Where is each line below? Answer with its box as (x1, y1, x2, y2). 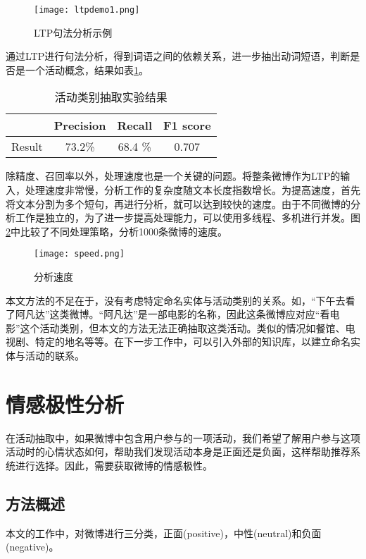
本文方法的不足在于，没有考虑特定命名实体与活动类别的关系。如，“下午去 (6, 293, 346, 307)
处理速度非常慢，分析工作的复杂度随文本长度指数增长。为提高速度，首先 (25, 183, 360, 197)
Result (11, 138, 43, 155)
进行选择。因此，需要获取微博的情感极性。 (15, 457, 213, 472)
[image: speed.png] (34, 249, 125, 259)
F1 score (163, 117, 211, 134)
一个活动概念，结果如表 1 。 (25, 62, 149, 77)
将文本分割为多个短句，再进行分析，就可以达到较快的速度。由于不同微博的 (6, 196, 351, 211)
